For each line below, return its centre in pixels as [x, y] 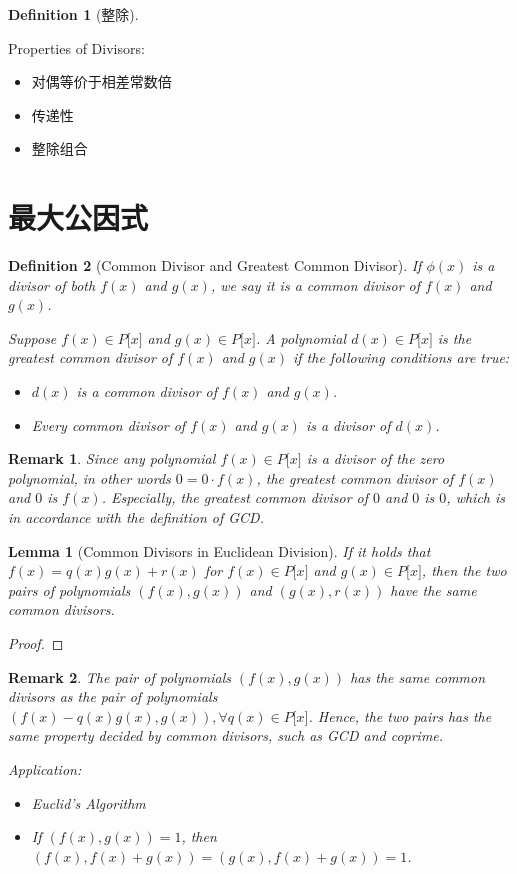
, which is [476, 497]
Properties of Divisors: [76, 47]
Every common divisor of [108, 424]
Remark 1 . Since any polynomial [112, 458]
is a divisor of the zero [375, 458]
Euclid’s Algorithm [88, 802]
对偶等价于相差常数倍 [101, 81]
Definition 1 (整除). [73, 14]
